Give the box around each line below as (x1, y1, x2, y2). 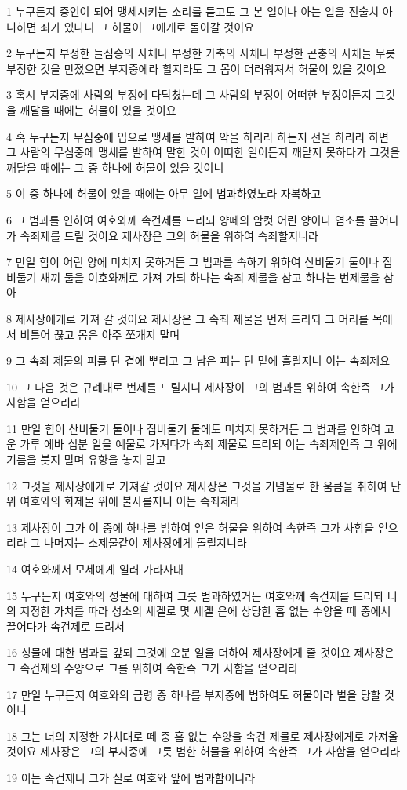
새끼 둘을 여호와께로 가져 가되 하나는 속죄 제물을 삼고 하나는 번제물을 (40, 268, 380, 285)
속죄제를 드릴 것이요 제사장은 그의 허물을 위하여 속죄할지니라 (20, 227, 318, 243)
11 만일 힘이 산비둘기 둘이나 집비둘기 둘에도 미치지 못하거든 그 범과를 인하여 (6, 420, 381, 436)
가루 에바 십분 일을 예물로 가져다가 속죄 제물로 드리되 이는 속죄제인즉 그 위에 (20, 435, 398, 452)
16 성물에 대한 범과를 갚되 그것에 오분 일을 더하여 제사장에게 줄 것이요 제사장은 (6, 644, 394, 661)
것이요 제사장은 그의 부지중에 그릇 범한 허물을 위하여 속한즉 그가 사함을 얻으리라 (6, 743, 401, 759)
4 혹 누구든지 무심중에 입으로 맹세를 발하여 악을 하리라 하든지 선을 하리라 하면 (6, 128, 389, 144)
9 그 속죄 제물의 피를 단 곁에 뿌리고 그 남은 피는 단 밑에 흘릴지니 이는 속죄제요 (6, 352, 391, 369)
